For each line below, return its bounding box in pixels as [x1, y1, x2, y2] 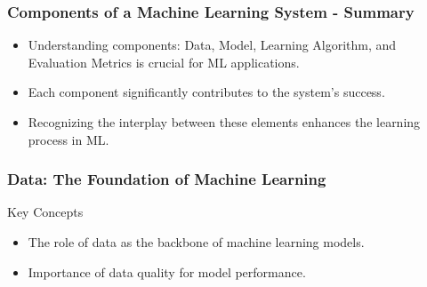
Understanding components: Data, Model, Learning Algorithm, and [28, 36, 397, 54]
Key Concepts [7, 203, 84, 221]
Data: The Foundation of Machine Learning [7, 168, 326, 190]
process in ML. [28, 130, 109, 148]
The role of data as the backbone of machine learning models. [28, 233, 365, 251]
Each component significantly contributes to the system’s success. [28, 83, 385, 101]
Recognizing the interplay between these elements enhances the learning [28, 113, 421, 131]
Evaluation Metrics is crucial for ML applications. [28, 52, 300, 71]
